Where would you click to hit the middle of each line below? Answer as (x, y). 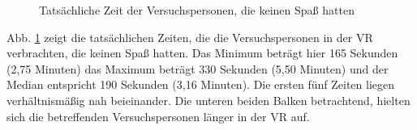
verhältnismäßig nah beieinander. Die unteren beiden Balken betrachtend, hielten (208, 100)
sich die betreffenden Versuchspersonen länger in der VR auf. (158, 116)
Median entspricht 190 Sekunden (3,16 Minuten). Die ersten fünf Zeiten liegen (201, 84)
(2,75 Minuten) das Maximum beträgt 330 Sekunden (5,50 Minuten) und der (198, 68)
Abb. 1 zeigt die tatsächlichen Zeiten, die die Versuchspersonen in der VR (190, 37)
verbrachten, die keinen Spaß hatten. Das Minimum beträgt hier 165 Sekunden (202, 53)
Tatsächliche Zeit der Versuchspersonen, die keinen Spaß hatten (197, 10)
